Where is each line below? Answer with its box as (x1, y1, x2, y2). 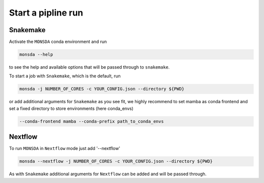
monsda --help (19, 52, 53, 57)
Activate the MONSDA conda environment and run (9, 39, 107, 45)
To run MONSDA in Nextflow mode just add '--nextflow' (9, 146, 121, 151)
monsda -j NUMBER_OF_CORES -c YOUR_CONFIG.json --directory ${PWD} (19, 86, 185, 92)
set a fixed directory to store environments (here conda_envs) (9, 105, 134, 111)
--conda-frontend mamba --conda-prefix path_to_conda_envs (19, 118, 164, 124)
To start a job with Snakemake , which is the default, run (9, 73, 121, 79)
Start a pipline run (9, 7, 83, 18)
